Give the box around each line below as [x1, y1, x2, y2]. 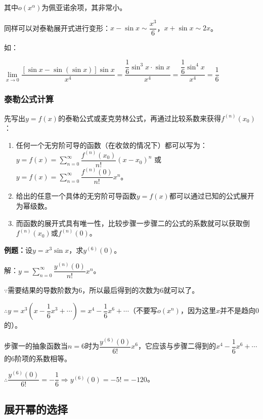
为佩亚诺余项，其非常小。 [41, 2, 127, 12]
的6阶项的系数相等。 [4, 353, 71, 363]
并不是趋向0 [220, 305, 259, 316]
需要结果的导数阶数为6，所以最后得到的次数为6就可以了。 [8, 285, 199, 295]
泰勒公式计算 [4, 93, 54, 105]
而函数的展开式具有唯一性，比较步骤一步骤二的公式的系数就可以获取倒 [16, 217, 250, 228]
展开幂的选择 [4, 401, 68, 416]
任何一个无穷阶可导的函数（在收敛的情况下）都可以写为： [16, 139, 207, 150]
